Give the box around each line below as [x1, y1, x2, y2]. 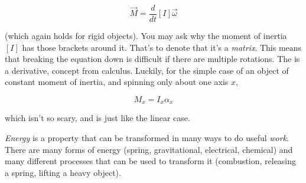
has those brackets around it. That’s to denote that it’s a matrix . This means [22, 41, 302, 53]
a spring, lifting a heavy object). [5, 166, 121, 178]
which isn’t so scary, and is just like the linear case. [5, 112, 190, 124]
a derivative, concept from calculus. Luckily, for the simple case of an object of [5, 64, 289, 76]
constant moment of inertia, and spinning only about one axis [5, 76, 229, 88]
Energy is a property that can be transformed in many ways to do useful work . [5, 132, 289, 144]
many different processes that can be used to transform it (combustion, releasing [5, 155, 297, 167]
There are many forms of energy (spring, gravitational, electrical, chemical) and [5, 143, 293, 155]
